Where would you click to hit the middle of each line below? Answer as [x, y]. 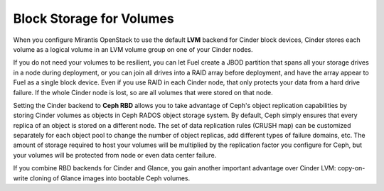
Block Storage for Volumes [94, 18]
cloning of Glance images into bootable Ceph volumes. [110, 178]
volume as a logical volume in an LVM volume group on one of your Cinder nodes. [133, 49]
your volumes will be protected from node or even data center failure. [115, 155]
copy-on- [351, 168]
